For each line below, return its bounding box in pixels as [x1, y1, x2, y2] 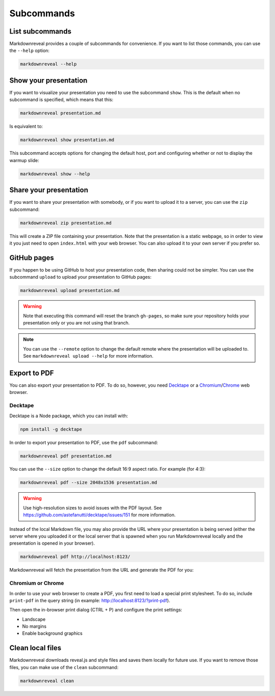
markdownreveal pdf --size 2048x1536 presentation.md [20, 479, 157, 486]
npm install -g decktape [20, 426, 82, 432]
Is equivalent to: [9, 123, 43, 129]
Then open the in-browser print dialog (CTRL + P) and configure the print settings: [9, 607, 183, 613]
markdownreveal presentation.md [20, 110, 101, 116]
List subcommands [9, 27, 71, 36]
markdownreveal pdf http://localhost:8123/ [20, 554, 131, 560]
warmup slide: [9, 157, 39, 163]
